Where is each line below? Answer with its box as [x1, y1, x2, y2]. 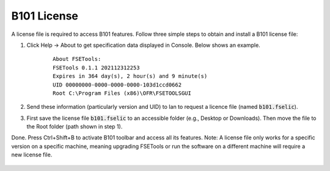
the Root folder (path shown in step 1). [26, 123, 123, 130]
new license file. [11, 151, 53, 158]
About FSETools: [53, 55, 101, 63]
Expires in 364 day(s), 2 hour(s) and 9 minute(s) [53, 73, 208, 80]
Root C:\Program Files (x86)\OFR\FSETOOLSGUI [53, 89, 192, 97]
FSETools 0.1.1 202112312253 [53, 64, 140, 71]
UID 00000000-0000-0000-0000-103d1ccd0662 [53, 81, 182, 88]
